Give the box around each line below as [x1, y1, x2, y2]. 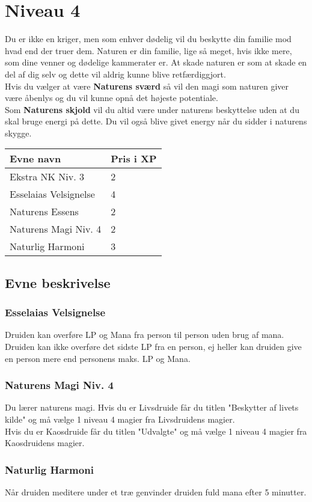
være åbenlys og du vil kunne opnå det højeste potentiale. [5, 91, 218, 104]
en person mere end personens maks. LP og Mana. [5, 352, 191, 364]
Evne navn [10, 152, 61, 166]
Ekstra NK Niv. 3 [10, 170, 84, 184]
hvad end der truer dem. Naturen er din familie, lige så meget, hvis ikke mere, [5, 44, 292, 57]
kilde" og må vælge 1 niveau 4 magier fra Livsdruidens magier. [5, 413, 235, 426]
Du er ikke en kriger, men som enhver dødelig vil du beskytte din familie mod [5, 32, 292, 45]
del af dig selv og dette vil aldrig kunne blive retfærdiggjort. [5, 67, 226, 80]
